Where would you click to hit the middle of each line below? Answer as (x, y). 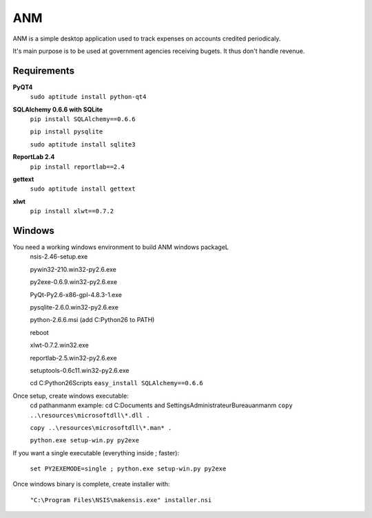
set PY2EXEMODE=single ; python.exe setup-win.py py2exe (128, 469)
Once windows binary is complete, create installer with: (91, 484)
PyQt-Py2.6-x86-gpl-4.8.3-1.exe (76, 294)
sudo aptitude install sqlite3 (83, 144)
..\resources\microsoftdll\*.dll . (90, 415)
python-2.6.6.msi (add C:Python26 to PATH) (92, 320)
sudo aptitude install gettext (83, 189)
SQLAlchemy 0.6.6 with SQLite (58, 109)
